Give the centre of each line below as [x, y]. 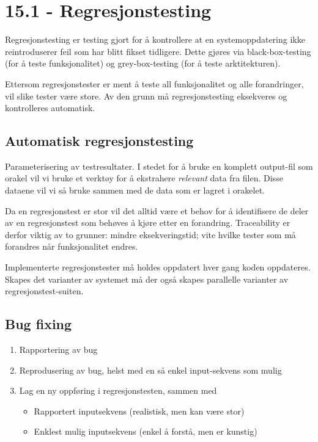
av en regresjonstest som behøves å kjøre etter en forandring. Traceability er [148, 223]
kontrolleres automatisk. [50, 108]
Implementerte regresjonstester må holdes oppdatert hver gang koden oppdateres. [158, 267]
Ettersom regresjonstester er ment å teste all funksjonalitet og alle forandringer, [154, 83]
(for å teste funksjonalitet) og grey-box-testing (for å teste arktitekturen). [143, 63]
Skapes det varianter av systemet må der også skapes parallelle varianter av [147, 279]
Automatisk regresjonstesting [99, 141]
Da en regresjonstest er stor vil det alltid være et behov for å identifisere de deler [157, 210]
